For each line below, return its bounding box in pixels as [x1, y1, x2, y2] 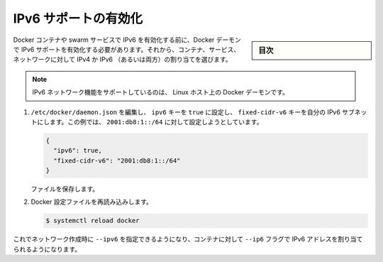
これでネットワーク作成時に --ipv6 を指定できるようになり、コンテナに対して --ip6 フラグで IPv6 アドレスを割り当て [13, 235, 363, 244]
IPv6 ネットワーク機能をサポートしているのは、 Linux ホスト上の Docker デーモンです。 [32, 88, 289, 97]
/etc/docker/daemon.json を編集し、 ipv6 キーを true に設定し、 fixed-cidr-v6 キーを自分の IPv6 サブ [30, 107, 355, 116]
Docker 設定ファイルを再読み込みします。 [30, 197, 152, 206]
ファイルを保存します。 [30, 185, 99, 193]
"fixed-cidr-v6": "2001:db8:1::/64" [53, 156, 181, 165]
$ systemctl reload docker [45, 217, 140, 225]
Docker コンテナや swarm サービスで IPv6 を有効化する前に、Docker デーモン [13, 36, 241, 44]
